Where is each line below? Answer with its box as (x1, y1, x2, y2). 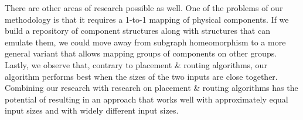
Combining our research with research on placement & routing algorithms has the (5, 82, 298, 94)
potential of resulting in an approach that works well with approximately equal (5, 93, 288, 105)
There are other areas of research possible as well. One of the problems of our (5, 2, 283, 13)
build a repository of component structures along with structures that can (5, 24, 270, 37)
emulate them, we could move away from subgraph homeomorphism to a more (5, 36, 286, 48)
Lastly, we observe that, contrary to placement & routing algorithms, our (5, 58, 267, 70)
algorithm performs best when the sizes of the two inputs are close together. (5, 70, 278, 82)
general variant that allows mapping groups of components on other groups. (5, 47, 277, 59)
